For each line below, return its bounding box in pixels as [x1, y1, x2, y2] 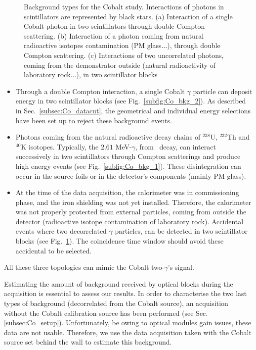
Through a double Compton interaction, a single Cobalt [15, 86, 185, 96]
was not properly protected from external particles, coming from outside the [15, 206, 247, 217]
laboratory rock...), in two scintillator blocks [24, 69, 158, 80]
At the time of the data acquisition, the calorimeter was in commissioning [15, 187, 239, 198]
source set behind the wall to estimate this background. [4, 337, 172, 347]
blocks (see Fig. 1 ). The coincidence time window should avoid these [15, 236, 224, 246]
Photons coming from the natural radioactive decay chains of [15, 132, 201, 142]
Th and [227, 132, 250, 142]
